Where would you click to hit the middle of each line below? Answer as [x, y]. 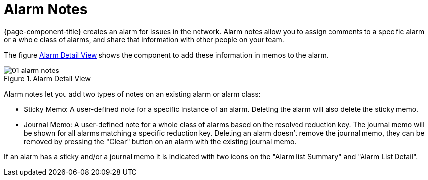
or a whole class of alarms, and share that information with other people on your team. [144, 39]
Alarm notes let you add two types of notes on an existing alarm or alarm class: [132, 94]
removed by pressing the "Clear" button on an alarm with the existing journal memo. [160, 141]
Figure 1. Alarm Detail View [47, 78]
